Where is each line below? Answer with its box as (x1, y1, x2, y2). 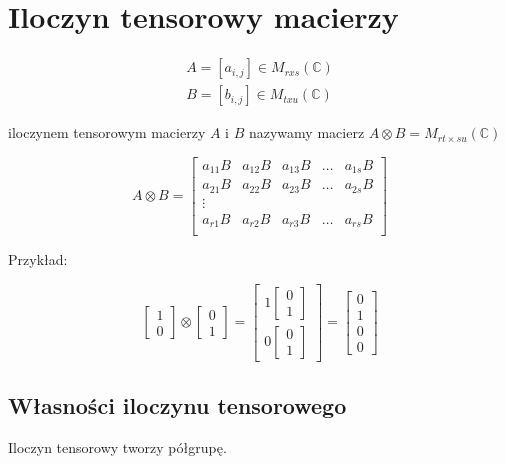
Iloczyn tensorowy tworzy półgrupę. (8, 437, 227, 458)
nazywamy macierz (248, 122, 365, 143)
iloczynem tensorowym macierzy (8, 122, 206, 143)
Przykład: (8, 249, 68, 270)
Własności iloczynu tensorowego (8, 390, 347, 421)
